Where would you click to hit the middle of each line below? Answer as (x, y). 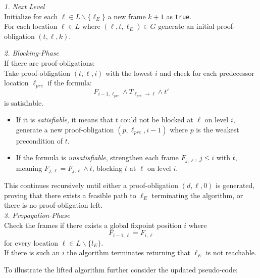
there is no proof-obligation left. (54, 205)
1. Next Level (24, 6)
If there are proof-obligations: (49, 63)
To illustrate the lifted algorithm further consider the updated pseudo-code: (121, 269)
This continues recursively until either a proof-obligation (91, 185)
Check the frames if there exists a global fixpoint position (93, 225)
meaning (29, 168)
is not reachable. (231, 252)
